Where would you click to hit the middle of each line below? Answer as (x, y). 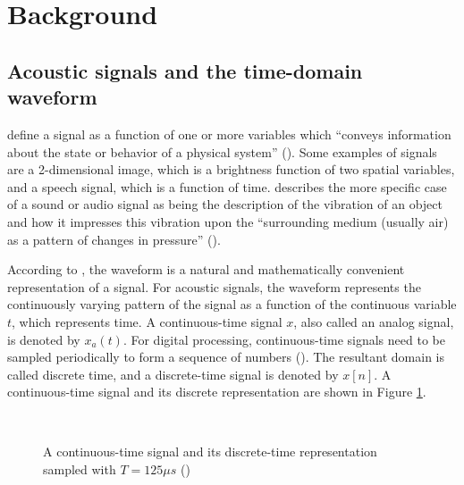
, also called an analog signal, (374, 321)
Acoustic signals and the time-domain (185, 70)
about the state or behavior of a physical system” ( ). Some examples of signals (222, 151)
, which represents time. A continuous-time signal (147, 321)
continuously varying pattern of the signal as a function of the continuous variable (232, 304)
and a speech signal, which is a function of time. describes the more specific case (227, 186)
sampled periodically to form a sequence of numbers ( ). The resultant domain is (226, 357)
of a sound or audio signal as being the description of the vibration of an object (225, 204)
